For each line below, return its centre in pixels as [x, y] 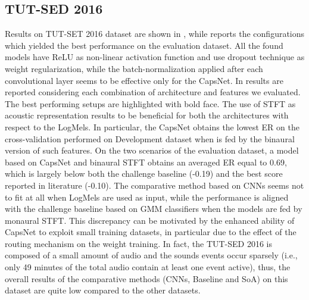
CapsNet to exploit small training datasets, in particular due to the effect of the [151, 232]
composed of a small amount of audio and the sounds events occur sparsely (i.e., [151, 255]
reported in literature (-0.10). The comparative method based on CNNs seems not [154, 185]
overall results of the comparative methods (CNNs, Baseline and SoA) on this [146, 278]
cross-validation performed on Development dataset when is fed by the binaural [150, 138]
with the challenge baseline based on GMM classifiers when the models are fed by [154, 209]
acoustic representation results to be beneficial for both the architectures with [147, 115]
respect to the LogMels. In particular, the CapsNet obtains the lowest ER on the [152, 126]
